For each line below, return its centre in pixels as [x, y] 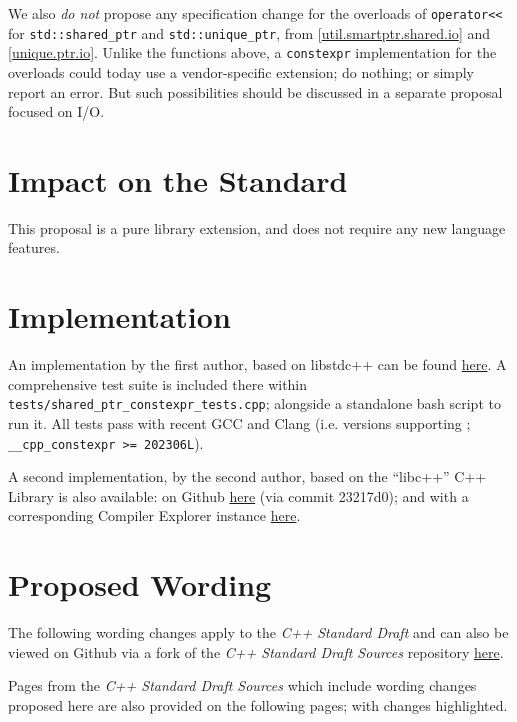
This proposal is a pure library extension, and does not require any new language [257, 227]
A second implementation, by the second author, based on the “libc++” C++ [247, 476]
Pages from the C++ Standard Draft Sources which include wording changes [242, 685]
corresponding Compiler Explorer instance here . [154, 515]
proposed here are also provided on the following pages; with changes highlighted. [258, 704]
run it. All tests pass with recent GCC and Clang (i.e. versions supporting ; [239, 423]
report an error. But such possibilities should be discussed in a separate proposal [255, 91]
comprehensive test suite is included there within [158, 383]
